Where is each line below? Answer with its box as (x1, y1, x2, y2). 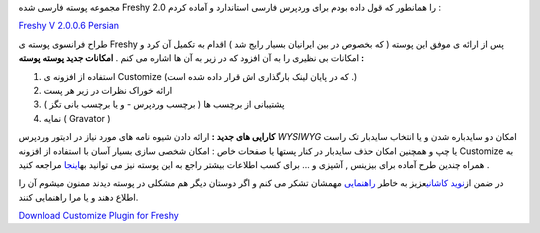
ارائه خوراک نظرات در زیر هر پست (43, 84, 173, 96)
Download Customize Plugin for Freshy (18, 210, 179, 222)
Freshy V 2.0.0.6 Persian (18, 20, 120, 32)
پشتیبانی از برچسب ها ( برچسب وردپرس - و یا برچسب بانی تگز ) (43, 98, 285, 110)
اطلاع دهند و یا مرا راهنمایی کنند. (18, 191, 139, 203)
